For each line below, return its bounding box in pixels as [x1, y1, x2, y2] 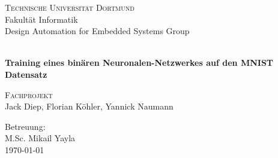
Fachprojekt [5, 88, 53, 101]
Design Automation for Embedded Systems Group [5, 25, 190, 37]
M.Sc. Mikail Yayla [5, 132, 76, 144]
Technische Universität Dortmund [5, 1, 134, 13]
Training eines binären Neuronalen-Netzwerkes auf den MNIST [5, 56, 274, 69]
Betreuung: [5, 120, 46, 132]
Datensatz [5, 68, 47, 80]
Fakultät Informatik [5, 13, 78, 25]
